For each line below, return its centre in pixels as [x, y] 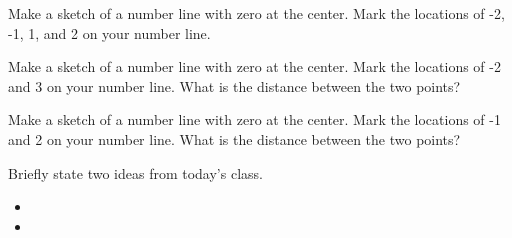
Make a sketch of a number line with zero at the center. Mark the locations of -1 [254, 119]
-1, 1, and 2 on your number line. [109, 32]
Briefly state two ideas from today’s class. [135, 172]
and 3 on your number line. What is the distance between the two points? [234, 85]
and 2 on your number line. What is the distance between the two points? [234, 138]
